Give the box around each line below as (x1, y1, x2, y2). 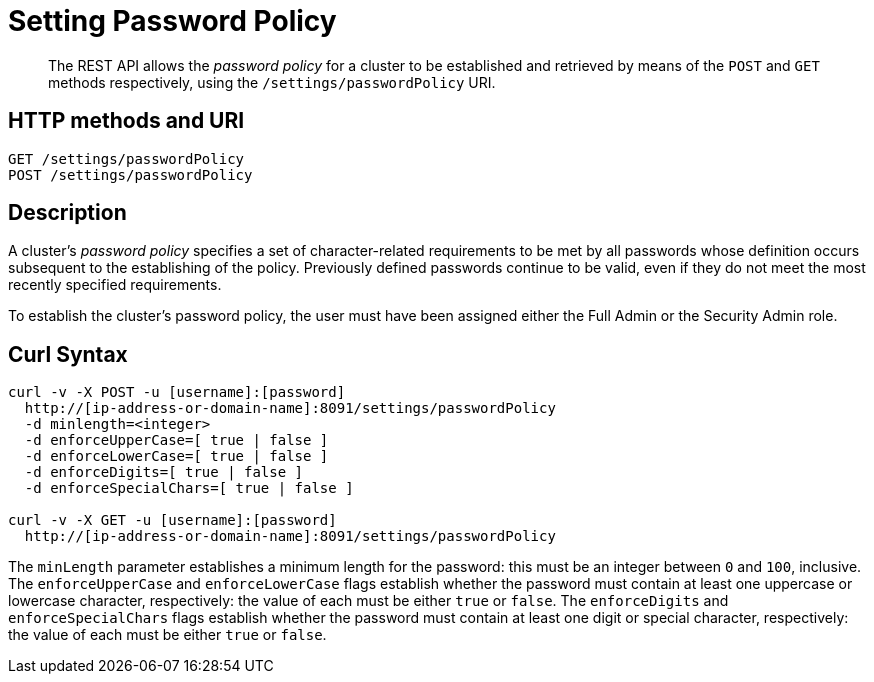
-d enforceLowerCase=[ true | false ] (24, 448, 329, 465)
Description (8, 200, 127, 226)
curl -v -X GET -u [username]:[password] (8, 512, 337, 529)
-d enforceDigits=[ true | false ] (24, 464, 304, 481)
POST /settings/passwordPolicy (8, 166, 253, 183)
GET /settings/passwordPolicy (8, 150, 245, 167)
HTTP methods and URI (8, 108, 245, 134)
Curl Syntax (8, 341, 128, 367)
